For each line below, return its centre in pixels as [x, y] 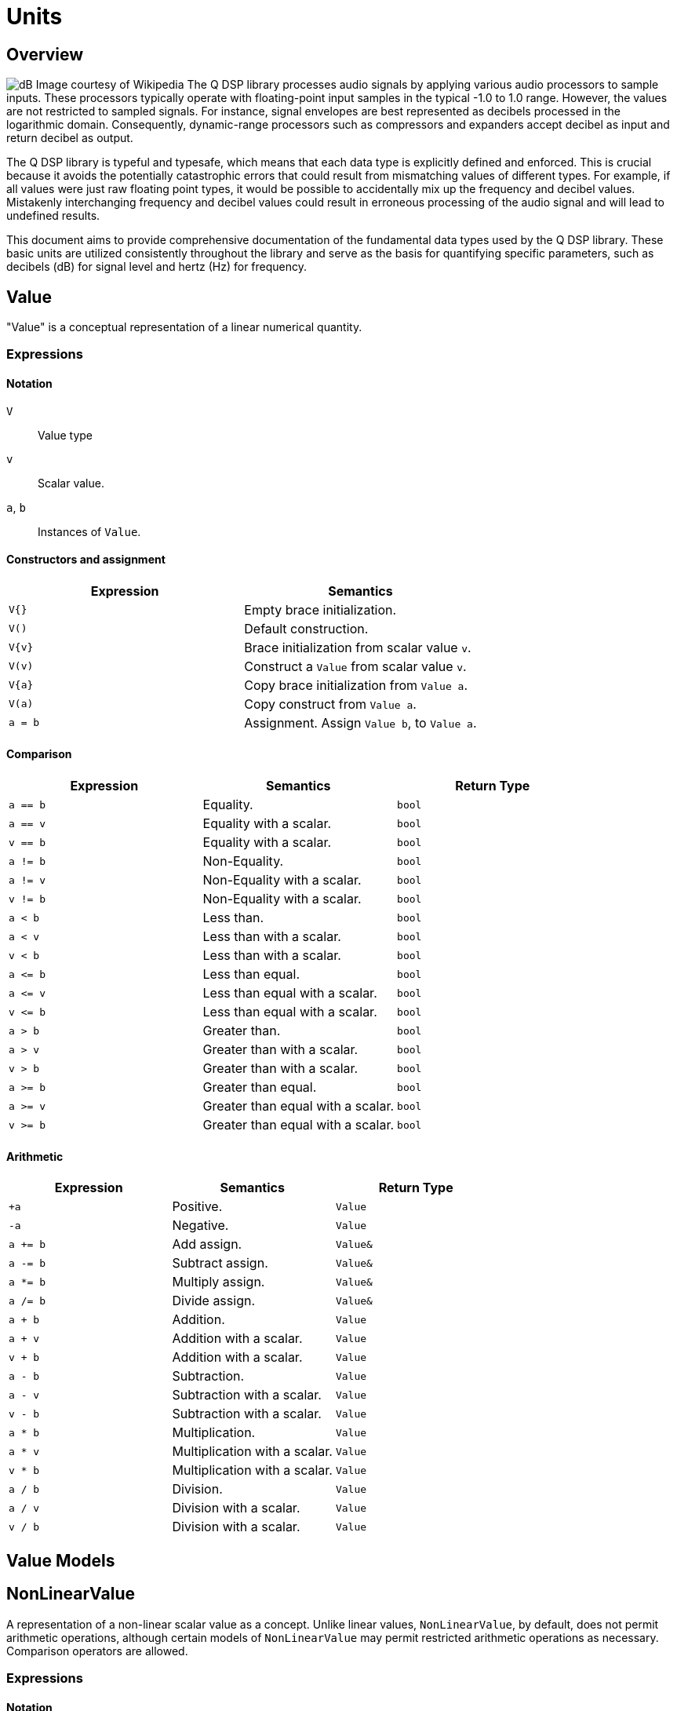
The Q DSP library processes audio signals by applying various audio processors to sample [423, 85]
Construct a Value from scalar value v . [355, 666]
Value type [66, 435]
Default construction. [306, 628]
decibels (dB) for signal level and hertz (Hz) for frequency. [157, 267]
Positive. [197, 1207]
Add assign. [207, 1244]
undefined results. [53, 216]
